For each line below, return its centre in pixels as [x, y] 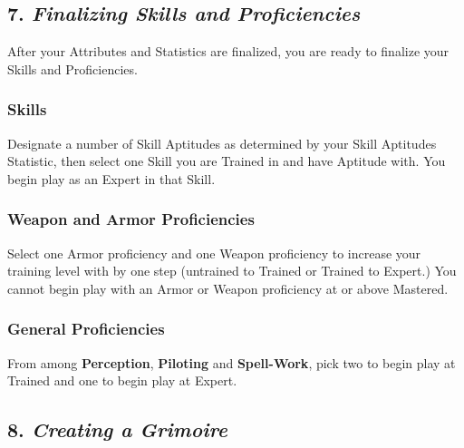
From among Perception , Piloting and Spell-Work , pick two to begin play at [232, 362]
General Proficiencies [86, 329]
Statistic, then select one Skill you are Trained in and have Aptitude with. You [227, 161]
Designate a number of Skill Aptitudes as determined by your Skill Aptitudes [222, 143]
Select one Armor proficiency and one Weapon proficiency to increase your [214, 253]
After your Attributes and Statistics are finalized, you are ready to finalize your [228, 51]
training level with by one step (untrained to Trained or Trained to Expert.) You [232, 271]
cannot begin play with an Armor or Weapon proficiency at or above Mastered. [228, 288]
